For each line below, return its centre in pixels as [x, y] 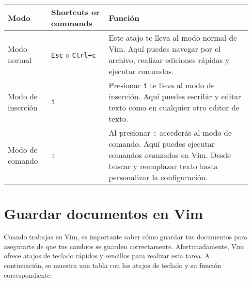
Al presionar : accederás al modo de [170, 133]
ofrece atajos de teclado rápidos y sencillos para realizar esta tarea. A [107, 256]
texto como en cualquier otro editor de [174, 107]
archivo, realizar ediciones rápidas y [169, 60]
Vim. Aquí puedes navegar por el [165, 49]
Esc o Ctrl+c [73, 54]
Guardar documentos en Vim [103, 213]
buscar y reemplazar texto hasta [163, 166]
